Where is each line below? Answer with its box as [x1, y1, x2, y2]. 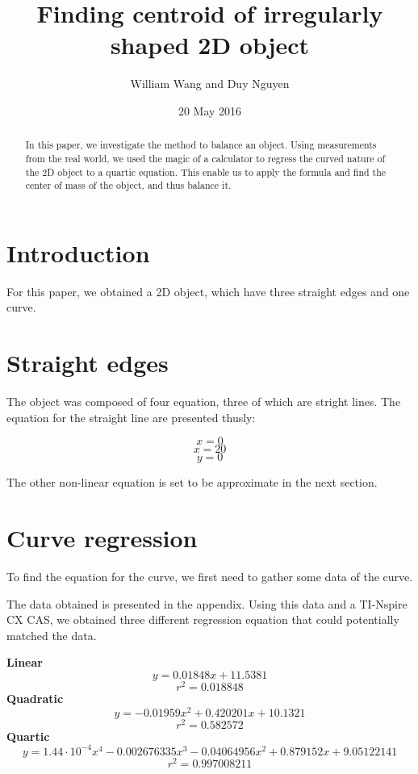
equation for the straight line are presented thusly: [6, 408, 256, 425]
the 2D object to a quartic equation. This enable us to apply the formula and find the [25, 165, 387, 178]
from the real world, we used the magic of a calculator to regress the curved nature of [25, 151, 386, 165]
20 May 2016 [178, 102, 242, 119]
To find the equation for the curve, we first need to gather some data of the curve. [6, 568, 413, 585]
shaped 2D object [110, 28, 310, 61]
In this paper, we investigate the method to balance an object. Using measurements [25, 138, 377, 152]
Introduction [6, 236, 150, 269]
